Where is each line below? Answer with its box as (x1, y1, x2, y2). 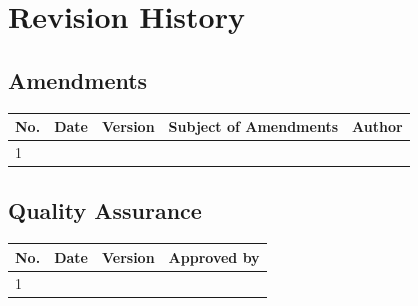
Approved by (168, 246, 260, 267)
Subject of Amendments (168, 116, 339, 137)
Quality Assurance (8, 195, 202, 226)
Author (352, 116, 403, 137)
